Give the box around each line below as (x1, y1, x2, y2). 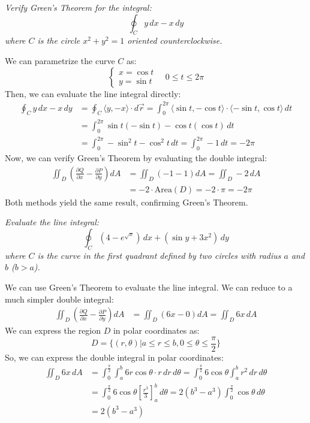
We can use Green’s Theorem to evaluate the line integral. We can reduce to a (5, 280, 293, 293)
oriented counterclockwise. (127, 34, 222, 47)
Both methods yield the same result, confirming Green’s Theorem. (5, 195, 248, 208)
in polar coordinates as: (113, 324, 200, 337)
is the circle (37, 34, 80, 47)
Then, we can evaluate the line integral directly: (5, 87, 181, 99)
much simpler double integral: (5, 292, 114, 305)
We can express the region (5, 324, 101, 337)
